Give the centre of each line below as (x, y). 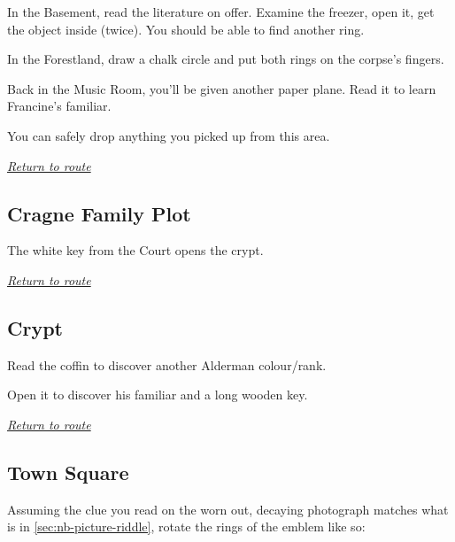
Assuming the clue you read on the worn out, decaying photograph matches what (228, 509)
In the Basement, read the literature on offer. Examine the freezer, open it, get (221, 12)
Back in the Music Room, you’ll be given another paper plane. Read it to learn (222, 88)
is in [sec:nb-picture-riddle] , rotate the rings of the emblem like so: (186, 527)
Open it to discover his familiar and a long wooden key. (158, 395)
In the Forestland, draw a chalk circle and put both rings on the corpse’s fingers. (226, 59)
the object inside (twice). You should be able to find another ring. (186, 29)
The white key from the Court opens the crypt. (135, 250)
